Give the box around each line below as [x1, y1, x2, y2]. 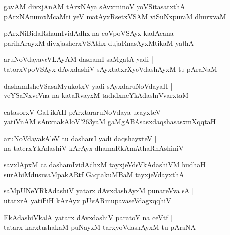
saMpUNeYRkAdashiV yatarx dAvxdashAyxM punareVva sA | [4, 186, 194, 196]
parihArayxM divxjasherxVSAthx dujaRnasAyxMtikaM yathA [4, 37, 194, 47]
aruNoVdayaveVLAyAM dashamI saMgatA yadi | [4, 54, 153, 64]
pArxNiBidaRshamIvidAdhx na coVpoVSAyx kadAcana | [4, 28, 178, 38]
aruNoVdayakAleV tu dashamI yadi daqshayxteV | [4, 133, 157, 143]
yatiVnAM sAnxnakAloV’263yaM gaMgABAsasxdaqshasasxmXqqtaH [4, 116, 216, 127]
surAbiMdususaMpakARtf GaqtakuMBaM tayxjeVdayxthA [4, 169, 184, 179]
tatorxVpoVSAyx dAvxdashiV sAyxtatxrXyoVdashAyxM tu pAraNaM [4, 63, 217, 74]
